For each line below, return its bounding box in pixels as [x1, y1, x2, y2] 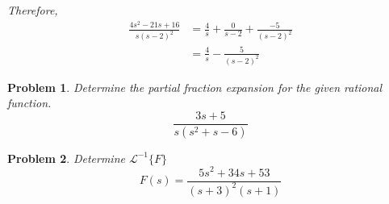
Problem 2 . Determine [7, 149, 125, 166]
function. [7, 94, 52, 111]
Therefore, [7, 2, 58, 18]
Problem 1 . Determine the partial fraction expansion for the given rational [7, 78, 383, 95]
